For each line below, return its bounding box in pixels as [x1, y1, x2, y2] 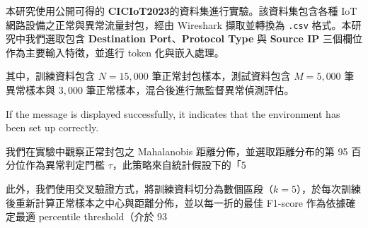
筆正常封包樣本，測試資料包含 [151, 68, 291, 83]
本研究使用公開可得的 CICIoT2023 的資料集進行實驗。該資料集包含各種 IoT [6, 4, 357, 18]
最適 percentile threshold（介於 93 [15, 209, 168, 224]
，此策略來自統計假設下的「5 [112, 157, 246, 172]
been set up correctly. [6, 120, 99, 135]
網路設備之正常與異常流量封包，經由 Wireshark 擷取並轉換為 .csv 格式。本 [6, 17, 352, 32]
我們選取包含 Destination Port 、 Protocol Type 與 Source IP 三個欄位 [25, 31, 362, 46]
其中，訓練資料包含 [6, 68, 95, 83]
